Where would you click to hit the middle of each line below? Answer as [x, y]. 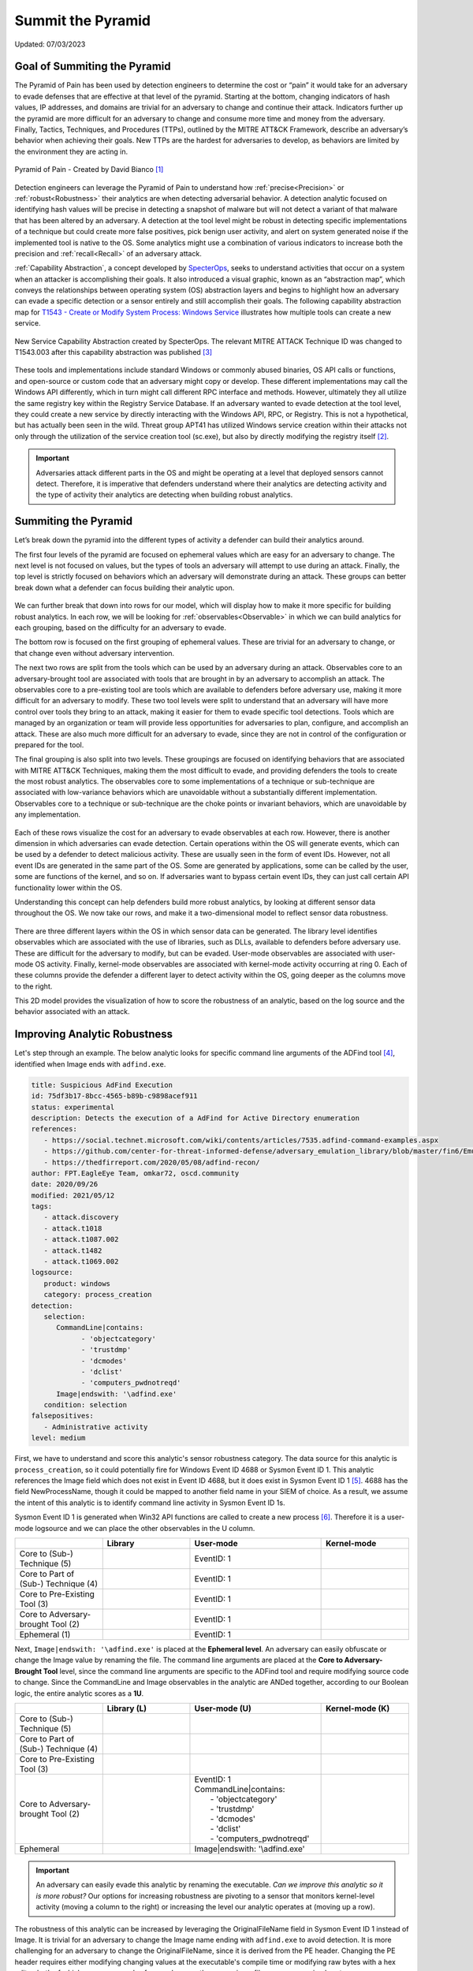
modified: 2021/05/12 [73, 1195]
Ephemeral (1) [45, 1634]
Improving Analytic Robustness [94, 1034]
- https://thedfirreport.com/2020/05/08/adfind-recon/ [152, 1162]
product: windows [77, 1284]
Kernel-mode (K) [358, 1708]
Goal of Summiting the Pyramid [93, 67]
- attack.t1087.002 [81, 1239]
